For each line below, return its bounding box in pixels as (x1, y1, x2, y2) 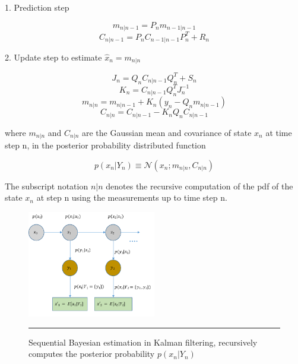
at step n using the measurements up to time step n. (36, 191, 227, 204)
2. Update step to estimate (5, 51, 102, 63)
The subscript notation (5, 179, 88, 192)
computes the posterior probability (28, 347, 155, 360)
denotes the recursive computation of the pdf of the (106, 179, 293, 192)
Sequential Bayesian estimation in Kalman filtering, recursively (28, 335, 258, 348)
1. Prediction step (5, 1, 69, 13)
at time (265, 126, 292, 138)
